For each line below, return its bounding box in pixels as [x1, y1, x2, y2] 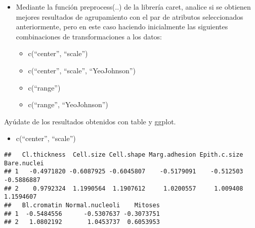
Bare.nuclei [4, 159, 44, 167]
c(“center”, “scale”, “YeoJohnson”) [28, 65, 136, 75]
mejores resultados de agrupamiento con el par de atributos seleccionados [16, 11, 243, 22]
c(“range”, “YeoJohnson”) [28, 99, 108, 110]
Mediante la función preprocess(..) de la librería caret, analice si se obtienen [16, 2, 251, 12]
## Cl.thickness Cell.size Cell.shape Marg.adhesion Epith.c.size [4, 151, 243, 158]
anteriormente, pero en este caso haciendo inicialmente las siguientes [16, 21, 228, 32]
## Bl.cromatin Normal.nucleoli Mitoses [4, 201, 160, 209]
